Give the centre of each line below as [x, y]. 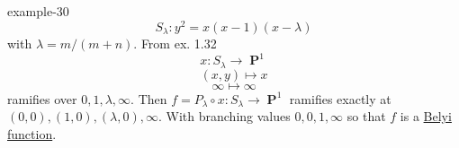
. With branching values [224, 116]
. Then [149, 98]
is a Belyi [426, 116]
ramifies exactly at [340, 98]
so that [366, 116]
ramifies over [42, 98]
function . [32, 133]
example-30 [38, 11]
